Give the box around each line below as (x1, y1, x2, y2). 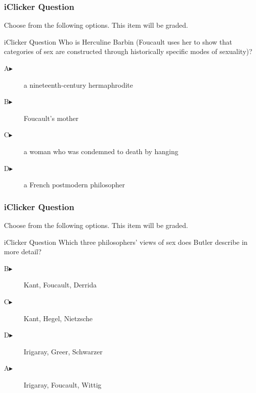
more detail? (4, 246, 42, 257)
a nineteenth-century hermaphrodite (24, 79, 133, 90)
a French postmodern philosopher (24, 179, 125, 190)
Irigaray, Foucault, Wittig (24, 379, 102, 390)
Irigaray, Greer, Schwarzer (24, 346, 103, 356)
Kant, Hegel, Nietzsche (24, 313, 93, 323)
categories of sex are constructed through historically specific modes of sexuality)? (4, 46, 253, 56)
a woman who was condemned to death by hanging (24, 146, 178, 156)
